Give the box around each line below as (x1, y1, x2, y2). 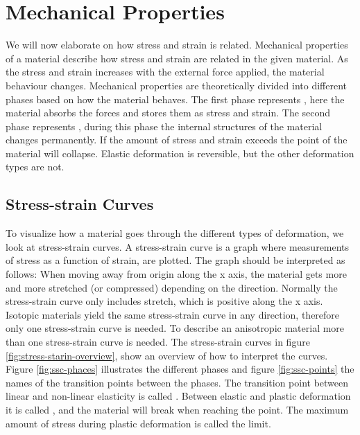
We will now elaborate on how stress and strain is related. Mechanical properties (6, 37, 348, 52)
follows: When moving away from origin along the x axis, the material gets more (6, 267, 347, 281)
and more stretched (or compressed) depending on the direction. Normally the (6, 280, 338, 294)
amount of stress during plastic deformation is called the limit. (6, 416, 271, 430)
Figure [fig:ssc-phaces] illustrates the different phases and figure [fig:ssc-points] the (6, 362, 354, 376)
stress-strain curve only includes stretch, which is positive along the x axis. (6, 294, 323, 308)
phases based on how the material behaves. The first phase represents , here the (6, 91, 345, 106)
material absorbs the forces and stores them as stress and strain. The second (6, 105, 331, 120)
